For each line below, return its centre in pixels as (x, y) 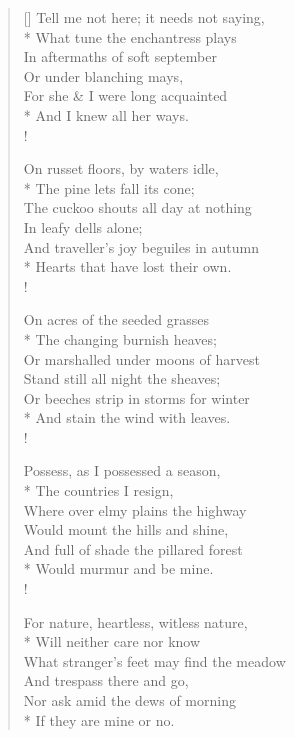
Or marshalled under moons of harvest (141, 358)
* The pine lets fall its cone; (109, 187)
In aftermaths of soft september (120, 56)
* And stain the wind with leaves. (127, 417)
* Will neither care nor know (112, 641)
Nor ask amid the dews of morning (129, 700)
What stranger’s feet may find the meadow (154, 660)
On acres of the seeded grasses (116, 319)
